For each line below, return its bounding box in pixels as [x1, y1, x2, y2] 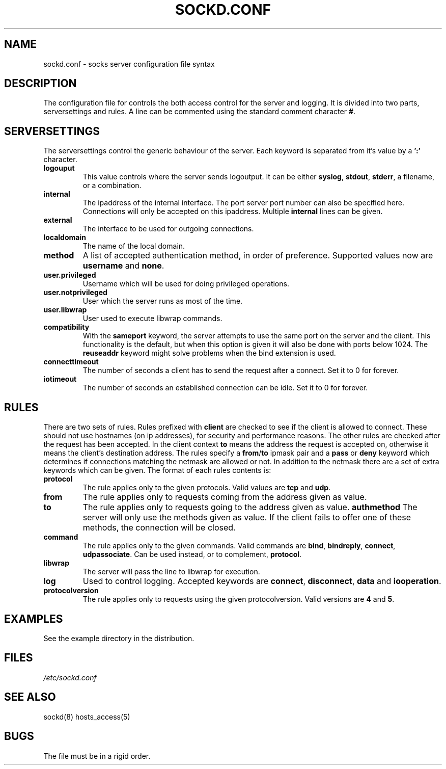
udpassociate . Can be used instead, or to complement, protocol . [82, 550, 302, 559]
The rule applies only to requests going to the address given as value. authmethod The [82, 502, 417, 513]
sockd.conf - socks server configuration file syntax [43, 59, 215, 68]
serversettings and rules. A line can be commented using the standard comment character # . [43, 107, 356, 116]
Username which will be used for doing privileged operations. [82, 279, 289, 288]
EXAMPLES [4, 612, 63, 625]
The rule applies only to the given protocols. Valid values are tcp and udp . [82, 483, 331, 492]
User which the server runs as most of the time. [82, 297, 243, 306]
